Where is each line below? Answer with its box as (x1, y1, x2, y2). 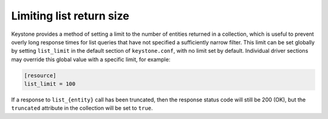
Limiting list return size (11, 9, 130, 22)
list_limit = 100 (24, 81, 76, 87)
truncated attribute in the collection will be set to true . (11, 104, 153, 112)
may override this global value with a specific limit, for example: (11, 55, 171, 63)
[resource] (24, 72, 56, 79)
